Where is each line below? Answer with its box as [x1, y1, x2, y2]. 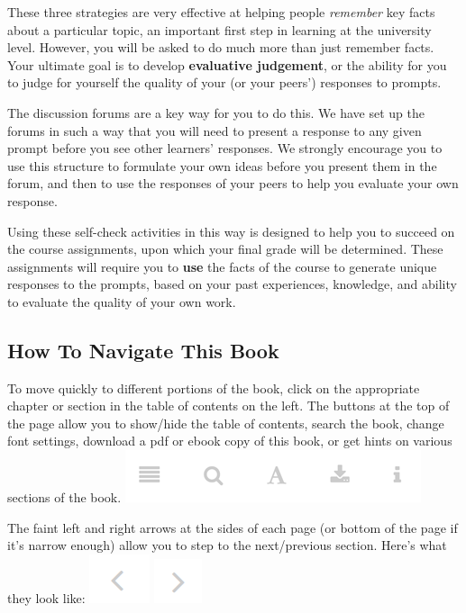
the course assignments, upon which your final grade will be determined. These [7, 239, 443, 258]
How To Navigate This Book [7, 336, 279, 364]
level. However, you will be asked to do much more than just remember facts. [7, 38, 434, 57]
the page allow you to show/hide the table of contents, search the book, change [7, 413, 444, 432]
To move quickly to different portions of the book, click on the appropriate [7, 378, 420, 397]
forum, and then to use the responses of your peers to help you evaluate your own [7, 174, 459, 193]
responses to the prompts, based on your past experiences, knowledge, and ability [7, 275, 457, 293]
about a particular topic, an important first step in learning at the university [7, 20, 432, 39]
